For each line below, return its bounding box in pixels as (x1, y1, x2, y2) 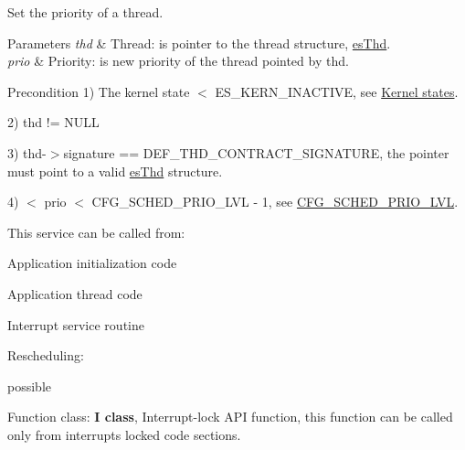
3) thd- (7, 143, 47, 162)
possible (7, 376, 51, 395)
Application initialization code (7, 253, 177, 273)
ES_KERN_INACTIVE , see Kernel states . (215, 81, 459, 101)
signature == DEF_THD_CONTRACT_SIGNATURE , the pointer (63, 143, 449, 162)
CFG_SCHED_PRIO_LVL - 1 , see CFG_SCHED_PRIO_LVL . (91, 192, 459, 211)
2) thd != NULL (7, 112, 100, 132)
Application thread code (7, 284, 143, 303)
